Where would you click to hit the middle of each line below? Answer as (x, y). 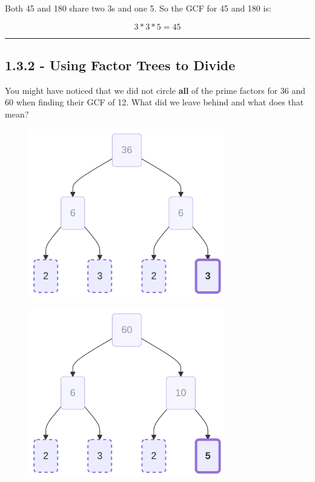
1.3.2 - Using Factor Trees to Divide (120, 64)
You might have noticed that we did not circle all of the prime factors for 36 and (155, 90)
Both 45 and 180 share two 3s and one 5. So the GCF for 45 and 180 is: (138, 8)
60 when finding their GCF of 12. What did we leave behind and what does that (154, 102)
